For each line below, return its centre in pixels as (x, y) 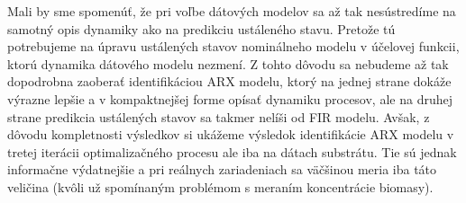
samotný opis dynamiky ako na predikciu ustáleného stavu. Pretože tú (201, 28)
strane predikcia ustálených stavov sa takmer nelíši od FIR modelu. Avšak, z (219, 116)
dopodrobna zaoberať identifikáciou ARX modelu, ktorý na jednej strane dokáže (229, 81)
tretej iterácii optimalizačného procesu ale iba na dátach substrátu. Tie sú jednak (232, 151)
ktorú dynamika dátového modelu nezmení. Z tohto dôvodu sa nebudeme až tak (228, 63)
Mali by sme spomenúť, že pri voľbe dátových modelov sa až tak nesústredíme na (232, 11)
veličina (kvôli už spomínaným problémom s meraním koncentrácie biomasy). (220, 186)
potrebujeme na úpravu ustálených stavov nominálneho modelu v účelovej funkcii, (233, 46)
